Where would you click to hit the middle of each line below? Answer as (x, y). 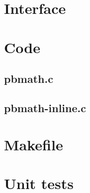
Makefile (34, 144)
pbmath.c (29, 79)
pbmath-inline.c (45, 107)
